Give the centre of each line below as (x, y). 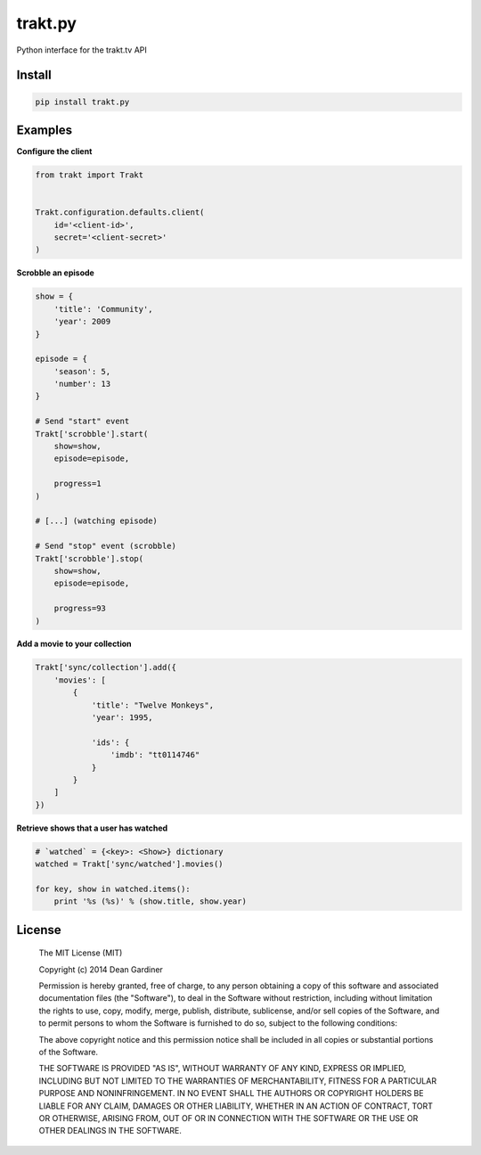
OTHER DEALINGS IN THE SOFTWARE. (110, 1131)
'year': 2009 (82, 322)
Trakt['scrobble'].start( (92, 434)
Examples (45, 130)
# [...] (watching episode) (96, 521)
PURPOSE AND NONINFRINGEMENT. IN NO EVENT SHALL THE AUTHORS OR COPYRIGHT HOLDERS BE (231, 1094)
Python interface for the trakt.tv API (82, 50)
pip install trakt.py (82, 102)
